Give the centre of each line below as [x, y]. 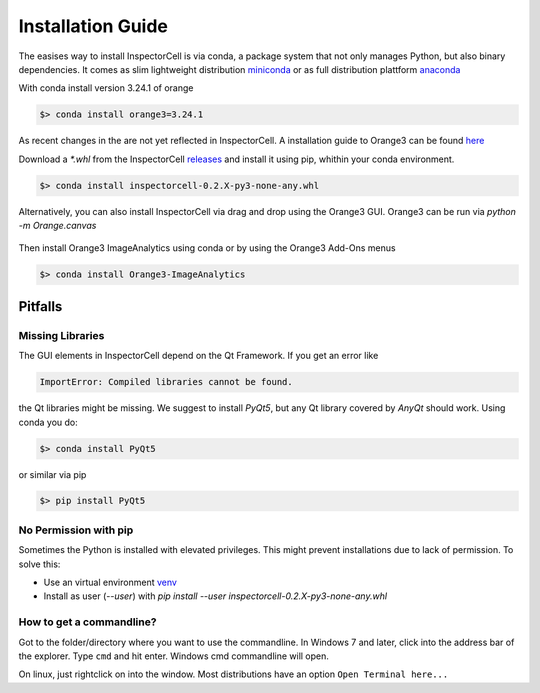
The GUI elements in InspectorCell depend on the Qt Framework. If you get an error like [198, 356]
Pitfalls [40, 306]
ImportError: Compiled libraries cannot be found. [166, 382]
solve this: [39, 564]
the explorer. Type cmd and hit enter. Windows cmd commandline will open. [174, 656]
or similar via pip [52, 474]
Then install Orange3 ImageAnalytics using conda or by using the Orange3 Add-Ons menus [207, 248]
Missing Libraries [61, 335]
